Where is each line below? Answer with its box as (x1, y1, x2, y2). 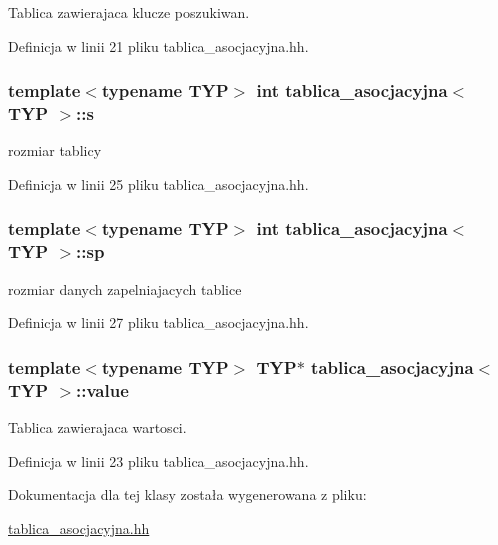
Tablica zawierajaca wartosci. (8, 416, 187, 437)
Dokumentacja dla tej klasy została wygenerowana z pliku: (8, 484, 367, 505)
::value (76, 377, 129, 402)
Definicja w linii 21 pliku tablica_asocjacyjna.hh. (8, 35, 309, 56)
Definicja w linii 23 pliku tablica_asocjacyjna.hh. (8, 450, 309, 471)
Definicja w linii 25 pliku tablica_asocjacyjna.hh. (8, 173, 309, 194)
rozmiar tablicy (8, 140, 102, 161)
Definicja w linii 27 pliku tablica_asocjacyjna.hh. (8, 312, 309, 333)
